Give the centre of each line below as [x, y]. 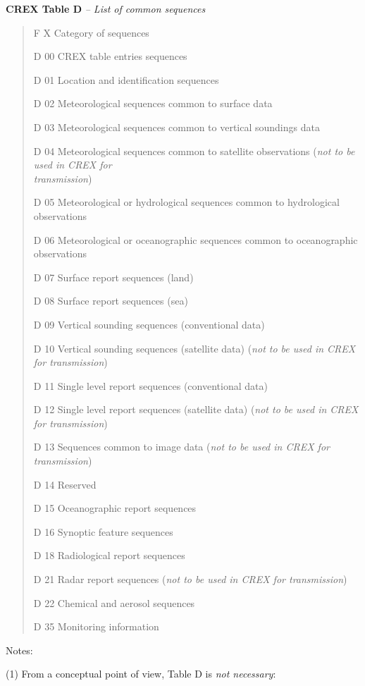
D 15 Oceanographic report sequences [115, 508]
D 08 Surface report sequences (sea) [111, 301]
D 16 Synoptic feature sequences [103, 531]
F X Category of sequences [91, 32]
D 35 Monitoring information [96, 626]
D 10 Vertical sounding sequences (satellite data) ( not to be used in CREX [194, 348]
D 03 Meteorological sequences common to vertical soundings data [177, 127]
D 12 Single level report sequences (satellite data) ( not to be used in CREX [196, 409]
